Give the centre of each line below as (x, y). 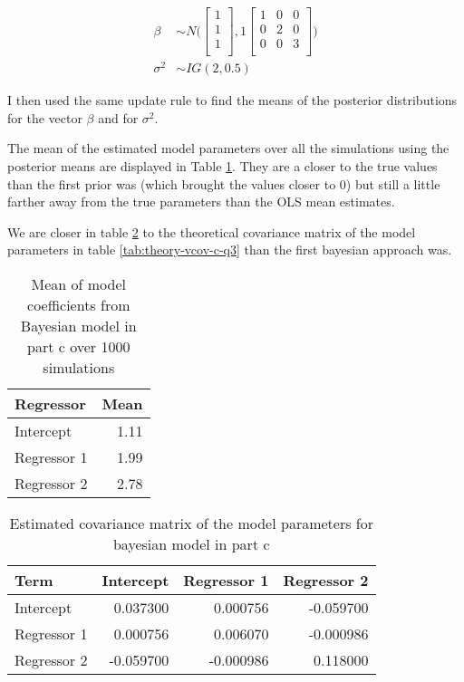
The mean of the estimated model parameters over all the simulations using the (228, 148)
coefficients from (79, 305)
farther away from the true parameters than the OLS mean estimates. (201, 202)
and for (118, 117)
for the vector (45, 117)
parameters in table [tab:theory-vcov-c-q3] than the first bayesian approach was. (230, 250)
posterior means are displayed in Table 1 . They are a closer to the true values (222, 166)
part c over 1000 (79, 347)
